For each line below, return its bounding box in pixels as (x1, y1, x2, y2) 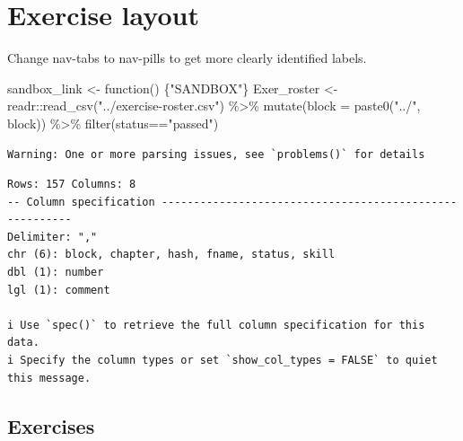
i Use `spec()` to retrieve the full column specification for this (7, 318, 425, 331)
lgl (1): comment (7, 283, 110, 296)
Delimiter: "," (7, 230, 98, 243)
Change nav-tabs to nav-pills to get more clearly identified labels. (7, 49, 367, 67)
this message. (7, 371, 92, 384)
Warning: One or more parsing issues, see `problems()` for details (7, 147, 425, 161)
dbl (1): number (7, 266, 104, 279)
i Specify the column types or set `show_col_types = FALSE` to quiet (7, 354, 438, 367)
